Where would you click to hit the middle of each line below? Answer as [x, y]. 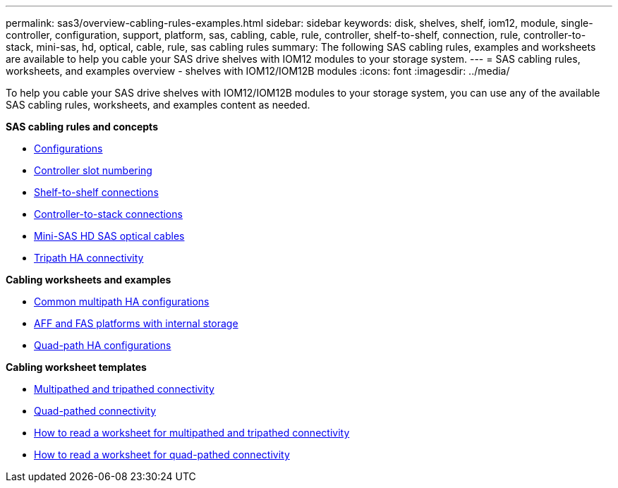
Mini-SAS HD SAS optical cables [109, 236]
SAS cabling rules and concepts [82, 127]
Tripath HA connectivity [89, 258]
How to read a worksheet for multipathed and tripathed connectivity [192, 433]
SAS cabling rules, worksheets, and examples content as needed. [158, 105]
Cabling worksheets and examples [89, 280]
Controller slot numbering [93, 170]
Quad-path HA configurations [103, 345]
